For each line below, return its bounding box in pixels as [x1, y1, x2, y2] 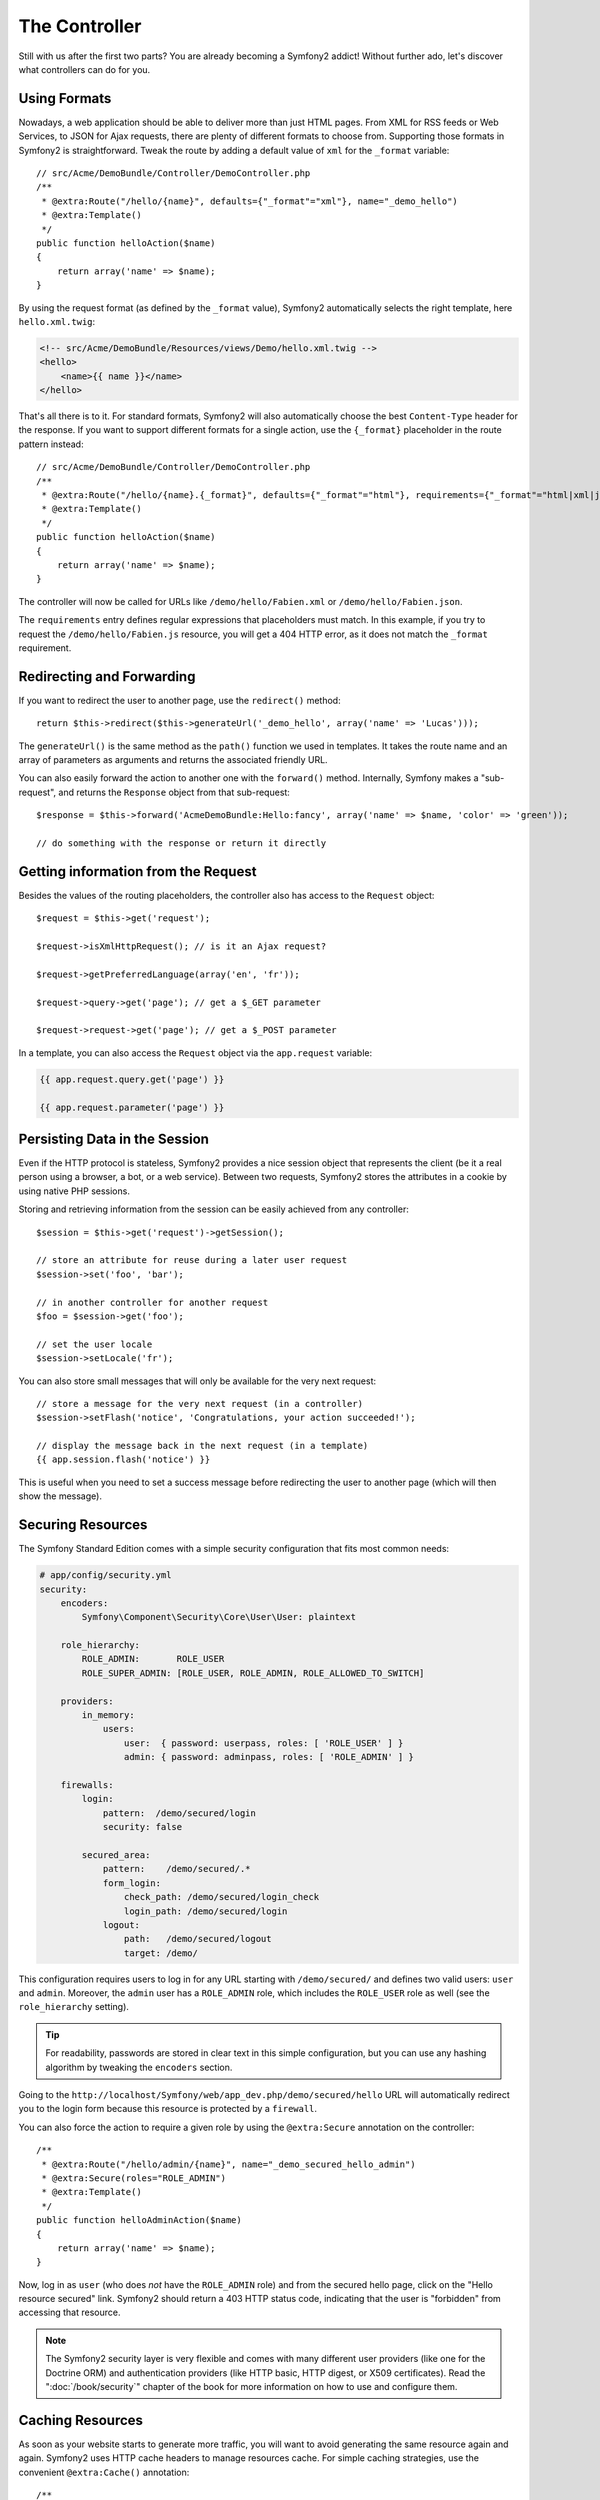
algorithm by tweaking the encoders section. [45, 2061, 233, 2073]
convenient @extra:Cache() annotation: [18, 2466, 190, 2478]
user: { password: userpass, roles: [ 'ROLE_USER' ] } [123, 1737, 404, 1749]
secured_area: [81, 1849, 151, 1860]
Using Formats [18, 90, 112, 107]
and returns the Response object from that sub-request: [58, 786, 290, 798]
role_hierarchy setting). [18, 2001, 130, 2013]
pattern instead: [18, 438, 84, 450]
